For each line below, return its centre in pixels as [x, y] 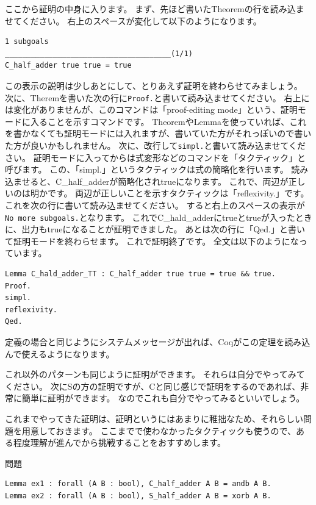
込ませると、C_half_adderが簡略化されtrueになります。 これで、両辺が [147, 181]
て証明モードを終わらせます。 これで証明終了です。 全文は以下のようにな [152, 241]
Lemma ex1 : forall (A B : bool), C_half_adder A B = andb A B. [138, 484]
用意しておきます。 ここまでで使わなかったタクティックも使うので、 [159, 430]
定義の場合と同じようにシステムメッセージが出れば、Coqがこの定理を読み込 [158, 342]
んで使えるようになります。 [60, 353]
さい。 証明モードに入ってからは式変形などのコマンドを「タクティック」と [156, 157]
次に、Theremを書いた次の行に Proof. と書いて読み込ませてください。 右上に [157, 97]
